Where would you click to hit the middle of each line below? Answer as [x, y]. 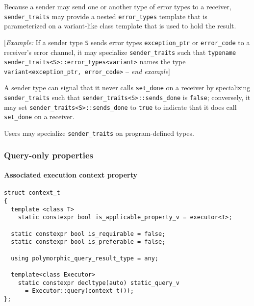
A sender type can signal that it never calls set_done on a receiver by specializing [127, 88]
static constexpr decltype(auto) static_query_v [99, 283]
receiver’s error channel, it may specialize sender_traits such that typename [120, 52]
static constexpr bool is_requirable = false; [88, 234]
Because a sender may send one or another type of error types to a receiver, [118, 6]
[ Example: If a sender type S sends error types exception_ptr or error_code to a [127, 42]
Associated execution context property [71, 175]
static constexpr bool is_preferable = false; [88, 242]
